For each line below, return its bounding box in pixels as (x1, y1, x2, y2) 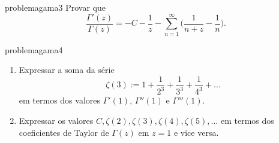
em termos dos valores (19, 94, 101, 107)
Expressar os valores (19, 114, 94, 126)
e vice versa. (173, 126, 219, 138)
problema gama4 (5, 43, 63, 56)
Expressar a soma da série (19, 63, 115, 76)
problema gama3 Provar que (5, 1, 106, 13)
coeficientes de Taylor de (19, 126, 109, 138)
